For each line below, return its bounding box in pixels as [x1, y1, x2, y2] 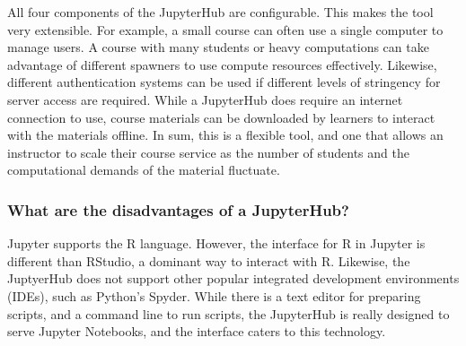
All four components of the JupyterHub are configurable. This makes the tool [7, 3, 434, 21]
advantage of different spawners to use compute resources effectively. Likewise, [7, 55, 437, 74]
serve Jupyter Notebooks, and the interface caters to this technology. [7, 322, 386, 341]
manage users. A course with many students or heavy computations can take [7, 38, 429, 56]
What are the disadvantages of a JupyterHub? [7, 198, 349, 221]
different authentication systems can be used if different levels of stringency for [7, 73, 441, 91]
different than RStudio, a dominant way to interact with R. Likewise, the [7, 251, 410, 270]
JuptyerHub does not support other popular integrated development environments [7, 269, 460, 288]
